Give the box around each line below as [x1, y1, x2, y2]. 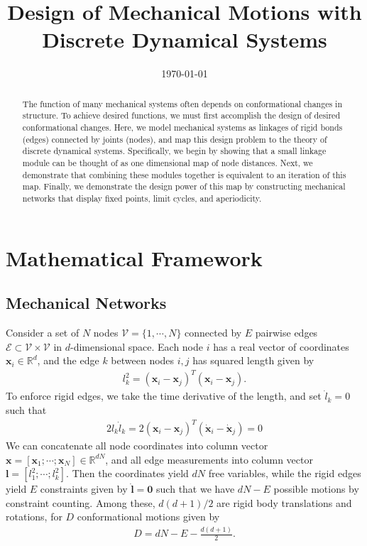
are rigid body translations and [217, 495, 352, 510]
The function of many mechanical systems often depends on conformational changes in [22, 97, 343, 109]
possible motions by [273, 481, 359, 496]
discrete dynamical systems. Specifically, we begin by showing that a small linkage [22, 145, 327, 157]
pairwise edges [255, 325, 318, 339]
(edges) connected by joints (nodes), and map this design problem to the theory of [22, 133, 327, 145]
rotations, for [6, 509, 62, 524]
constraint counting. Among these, [6, 495, 155, 510]
